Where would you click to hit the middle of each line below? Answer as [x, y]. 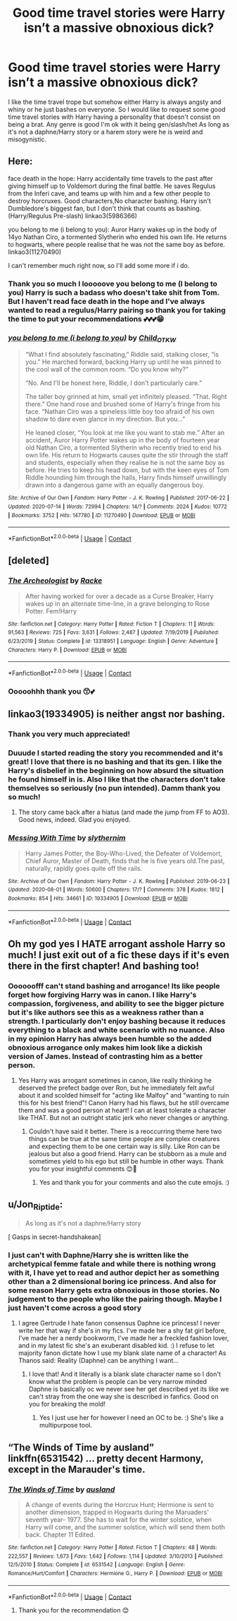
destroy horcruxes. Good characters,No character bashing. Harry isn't [110, 201]
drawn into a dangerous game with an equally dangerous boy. [115, 485]
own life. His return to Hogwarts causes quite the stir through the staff [127, 455]
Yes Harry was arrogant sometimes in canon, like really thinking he [115, 1080]
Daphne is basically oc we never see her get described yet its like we [129, 1389]
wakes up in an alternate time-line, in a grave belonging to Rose [117, 604]
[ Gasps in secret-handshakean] [55, 1237]
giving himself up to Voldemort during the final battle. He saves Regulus [112, 186]
